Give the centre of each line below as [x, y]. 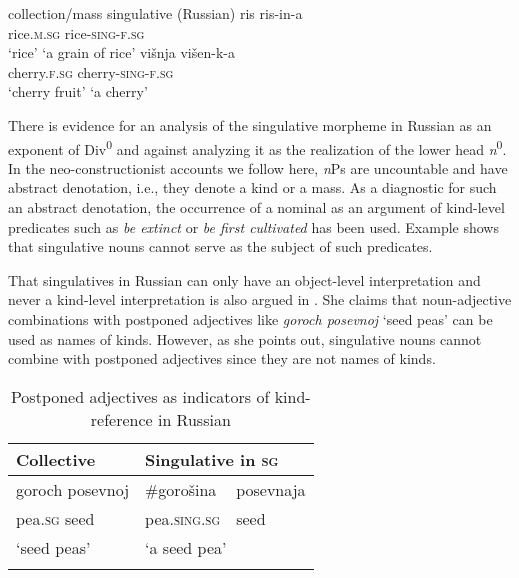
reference [121, 419]
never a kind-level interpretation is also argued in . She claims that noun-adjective [260, 299]
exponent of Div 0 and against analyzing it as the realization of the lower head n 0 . [257, 147]
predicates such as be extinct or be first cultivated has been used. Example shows [253, 226]
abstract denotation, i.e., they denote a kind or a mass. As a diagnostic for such [252, 187]
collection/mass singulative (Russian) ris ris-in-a [155, 13]
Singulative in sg [212, 459]
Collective [56, 459]
